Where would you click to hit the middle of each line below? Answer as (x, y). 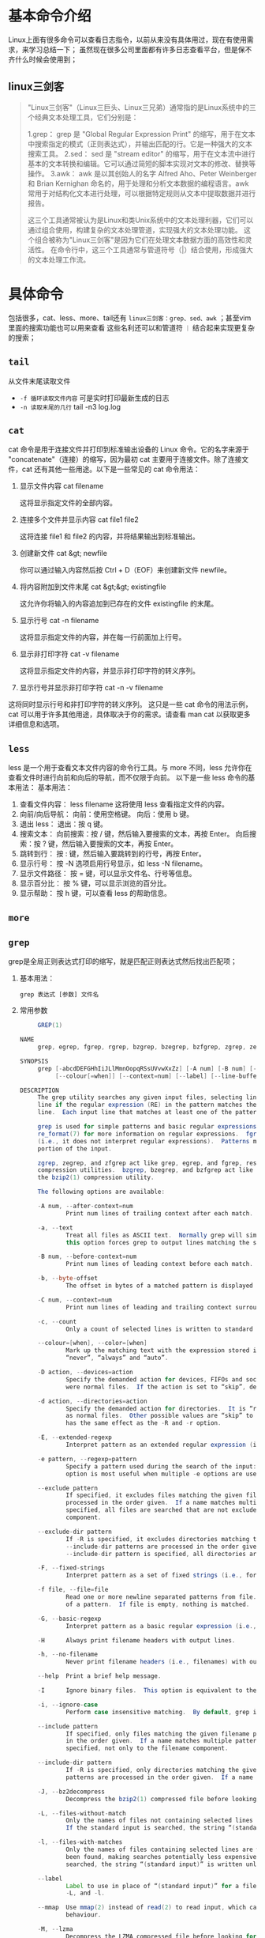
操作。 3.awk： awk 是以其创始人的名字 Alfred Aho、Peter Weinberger (142, 173)
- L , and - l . (85, 1893)
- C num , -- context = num (75, 1300)
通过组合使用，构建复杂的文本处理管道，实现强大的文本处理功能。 (134, 229)
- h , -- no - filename (68, 1655)
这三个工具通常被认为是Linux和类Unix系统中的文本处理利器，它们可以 (140, 220)
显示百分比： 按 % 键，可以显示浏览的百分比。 (95, 883)
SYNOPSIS (34, 1061)
